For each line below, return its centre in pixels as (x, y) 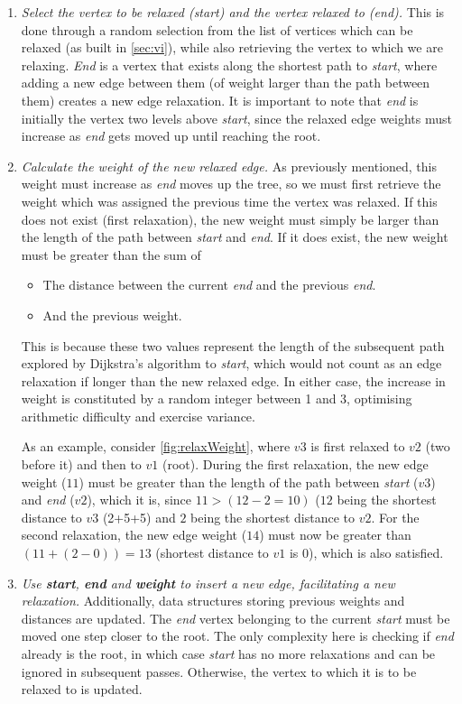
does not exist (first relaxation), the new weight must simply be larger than (230, 219)
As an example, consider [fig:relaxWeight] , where (156, 446)
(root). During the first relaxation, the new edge (295, 464)
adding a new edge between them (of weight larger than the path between (226, 83)
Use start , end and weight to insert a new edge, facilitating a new (208, 583)
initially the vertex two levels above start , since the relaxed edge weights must (236, 118)
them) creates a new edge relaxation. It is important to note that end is (220, 100)
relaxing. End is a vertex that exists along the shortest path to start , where (229, 65)
